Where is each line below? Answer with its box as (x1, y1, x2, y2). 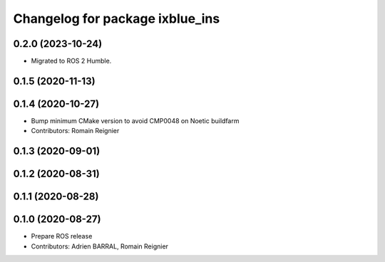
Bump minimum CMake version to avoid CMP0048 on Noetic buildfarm (31, 116, 240, 125)
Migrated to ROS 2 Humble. (31, 57, 112, 65)
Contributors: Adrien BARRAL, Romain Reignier (31, 242, 169, 251)
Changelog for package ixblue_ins (13, 11, 220, 26)
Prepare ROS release (31, 232, 93, 241)
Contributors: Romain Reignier (31, 127, 120, 135)
